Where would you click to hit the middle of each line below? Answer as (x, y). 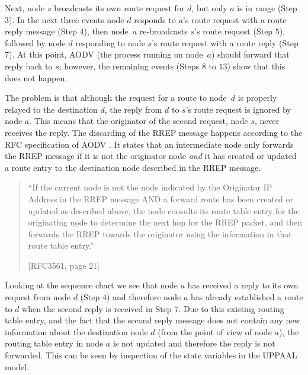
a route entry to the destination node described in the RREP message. (133, 167)
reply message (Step (41, 31)
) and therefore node (144, 297)
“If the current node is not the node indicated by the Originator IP (150, 187)
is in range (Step (267, 8)
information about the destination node (76, 331)
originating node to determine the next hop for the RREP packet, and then (165, 222)
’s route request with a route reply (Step (225, 42)
